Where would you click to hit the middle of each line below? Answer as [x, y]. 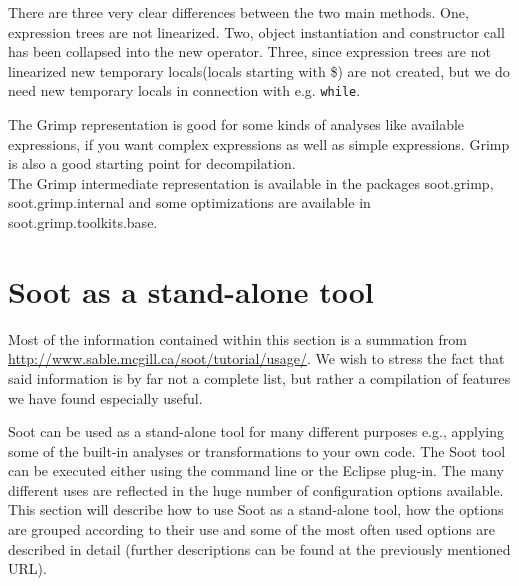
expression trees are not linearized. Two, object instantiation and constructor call [256, 31]
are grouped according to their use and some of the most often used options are [252, 529]
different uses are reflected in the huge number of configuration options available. [256, 489]
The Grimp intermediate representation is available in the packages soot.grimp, [251, 182]
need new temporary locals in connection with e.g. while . [184, 90]
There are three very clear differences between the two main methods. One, [238, 12]
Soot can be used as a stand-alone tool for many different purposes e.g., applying [256, 431]
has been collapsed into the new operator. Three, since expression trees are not [249, 51]
